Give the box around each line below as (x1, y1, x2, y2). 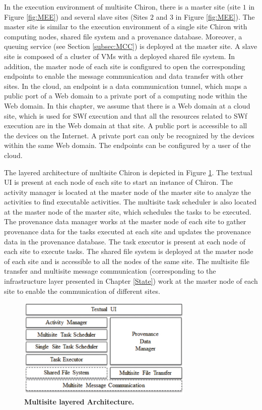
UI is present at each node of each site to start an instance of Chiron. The (4, 177, 233, 187)
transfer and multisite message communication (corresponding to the (4, 266, 216, 276)
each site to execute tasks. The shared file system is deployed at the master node (4, 246, 253, 257)
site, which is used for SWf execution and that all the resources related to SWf (4, 110, 247, 121)
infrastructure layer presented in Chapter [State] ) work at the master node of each (4, 276, 258, 286)
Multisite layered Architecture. (24, 396, 135, 406)
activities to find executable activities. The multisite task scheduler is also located (4, 196, 257, 207)
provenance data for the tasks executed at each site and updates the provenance (4, 226, 251, 237)
